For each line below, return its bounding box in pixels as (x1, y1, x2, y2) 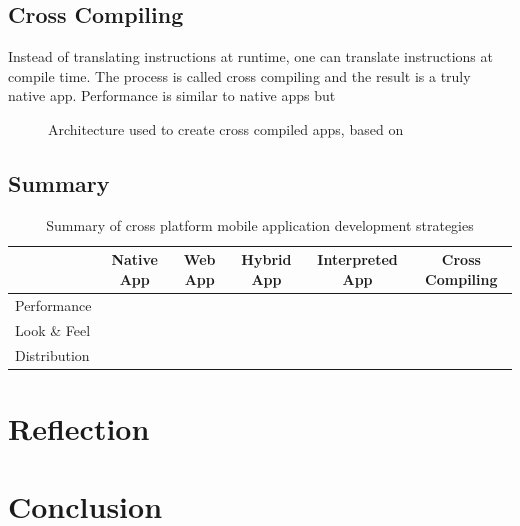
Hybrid (241, 249, 292, 270)
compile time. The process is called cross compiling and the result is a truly (8, 65, 471, 86)
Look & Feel (15, 319, 91, 340)
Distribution (15, 344, 90, 365)
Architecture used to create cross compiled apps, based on (48, 118, 404, 139)
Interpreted (317, 249, 398, 270)
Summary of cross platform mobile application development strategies (46, 214, 474, 235)
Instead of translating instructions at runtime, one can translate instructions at (8, 46, 493, 67)
